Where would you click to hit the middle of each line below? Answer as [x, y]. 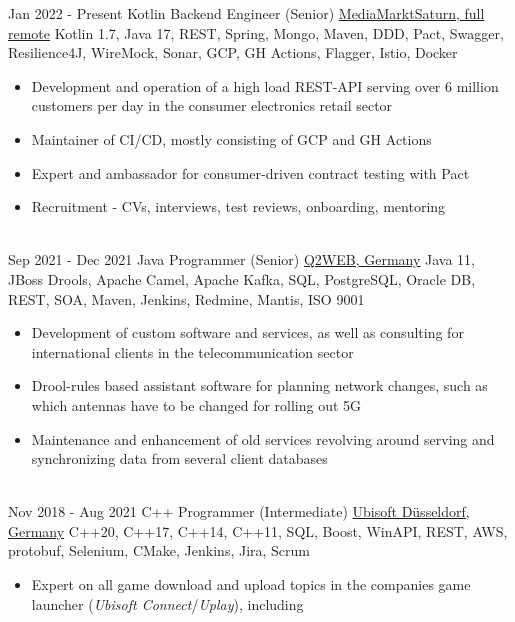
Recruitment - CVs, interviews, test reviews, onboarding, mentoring [238, 206]
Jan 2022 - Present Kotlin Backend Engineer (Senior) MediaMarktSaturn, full [246, 13]
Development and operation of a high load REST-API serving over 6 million [265, 85]
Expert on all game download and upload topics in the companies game [251, 584]
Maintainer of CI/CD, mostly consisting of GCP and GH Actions [231, 138]
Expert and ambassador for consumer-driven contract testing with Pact [250, 172]
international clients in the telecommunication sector [192, 351]
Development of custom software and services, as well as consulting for [247, 332]
